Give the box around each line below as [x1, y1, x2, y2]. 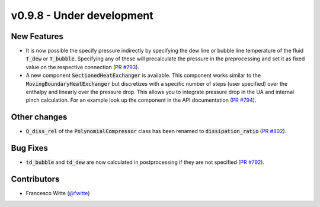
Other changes [11, 112, 68, 122]
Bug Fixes [11, 143, 49, 153]
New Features [11, 31, 63, 41]
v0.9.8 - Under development [11, 9, 153, 22]
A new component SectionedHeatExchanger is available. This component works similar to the [25, 72, 261, 79]
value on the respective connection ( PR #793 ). [25, 63, 139, 70]
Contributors [11, 174, 60, 185]
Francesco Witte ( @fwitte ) [25, 190, 90, 197]
